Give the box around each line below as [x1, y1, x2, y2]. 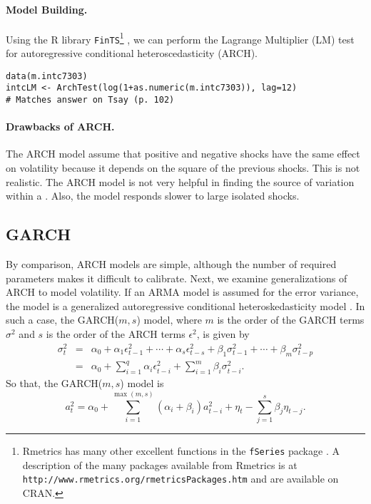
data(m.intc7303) [6, 71, 88, 81]
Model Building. [6, 1, 88, 16]
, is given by [196, 326, 250, 341]
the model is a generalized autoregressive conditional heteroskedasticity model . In [6, 298, 365, 313]
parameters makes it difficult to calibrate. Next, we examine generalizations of [6, 270, 347, 285]
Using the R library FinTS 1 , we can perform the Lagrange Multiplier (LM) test [6, 29, 355, 46]
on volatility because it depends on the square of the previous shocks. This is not [6, 160, 360, 175]
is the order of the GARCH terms [217, 312, 365, 327]
